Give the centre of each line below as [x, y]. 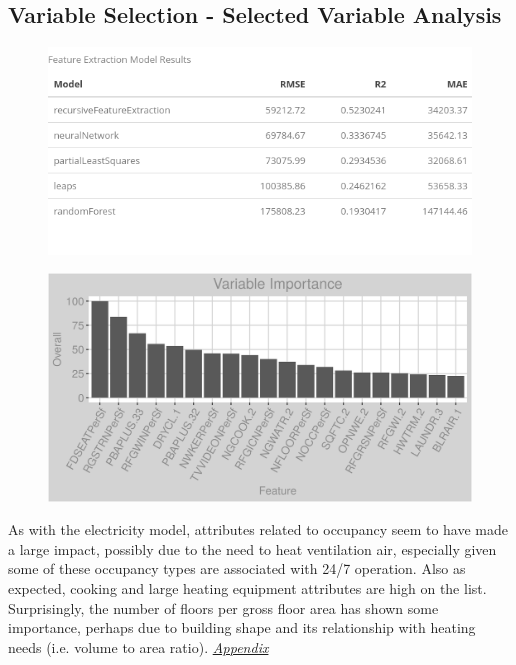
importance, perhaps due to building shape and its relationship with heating [242, 627]
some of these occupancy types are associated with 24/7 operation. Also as [237, 568]
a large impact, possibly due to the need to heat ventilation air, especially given [252, 548]
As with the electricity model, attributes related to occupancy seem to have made [258, 529]
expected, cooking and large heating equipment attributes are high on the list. [247, 587]
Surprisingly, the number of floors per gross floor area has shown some [223, 607]
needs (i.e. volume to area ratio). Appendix [138, 646]
